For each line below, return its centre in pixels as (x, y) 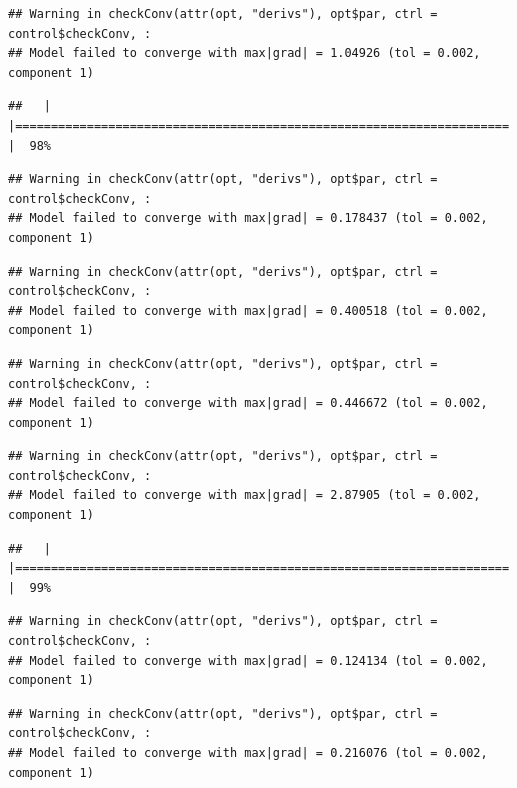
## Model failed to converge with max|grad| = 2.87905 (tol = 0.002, (244, 495)
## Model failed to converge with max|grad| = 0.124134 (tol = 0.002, (248, 660)
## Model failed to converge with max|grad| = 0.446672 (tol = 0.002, (248, 403)
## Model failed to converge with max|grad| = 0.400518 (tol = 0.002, (248, 310)
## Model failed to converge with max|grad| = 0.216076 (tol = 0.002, (248, 753)
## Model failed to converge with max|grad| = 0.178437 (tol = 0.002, (248, 218)
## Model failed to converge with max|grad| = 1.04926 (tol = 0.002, (244, 53)
